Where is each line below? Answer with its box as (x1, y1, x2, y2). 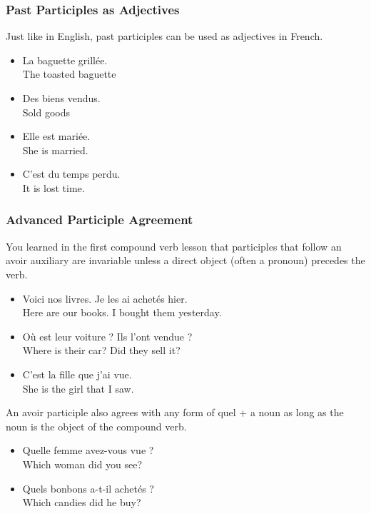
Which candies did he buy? (22, 495, 141, 510)
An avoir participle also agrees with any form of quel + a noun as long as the (6, 405, 344, 420)
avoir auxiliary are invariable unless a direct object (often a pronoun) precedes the (6, 253, 365, 268)
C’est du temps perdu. (22, 166, 121, 181)
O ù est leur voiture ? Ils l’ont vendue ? (22, 328, 193, 343)
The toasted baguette (22, 66, 116, 81)
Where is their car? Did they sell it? (22, 343, 181, 358)
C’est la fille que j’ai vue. (22, 366, 132, 381)
